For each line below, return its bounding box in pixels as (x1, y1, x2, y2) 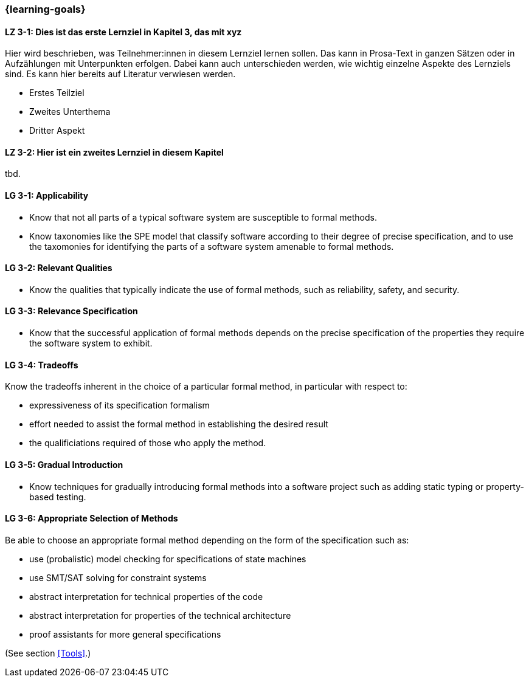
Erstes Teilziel (29, 88, 85, 98)
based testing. (29, 491, 86, 502)
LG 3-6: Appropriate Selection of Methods (5, 513, 178, 524)
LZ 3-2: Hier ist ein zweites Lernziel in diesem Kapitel (5, 146, 224, 157)
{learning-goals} (5, 3, 86, 15)
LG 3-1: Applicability (5, 190, 89, 201)
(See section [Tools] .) (5, 647, 91, 658)
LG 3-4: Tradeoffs (5, 359, 78, 370)
